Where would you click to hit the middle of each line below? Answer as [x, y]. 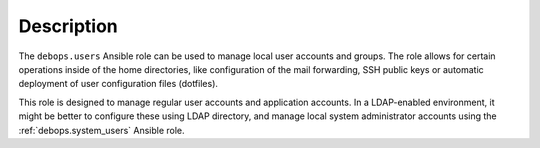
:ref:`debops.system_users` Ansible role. [101, 130]
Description [68, 26]
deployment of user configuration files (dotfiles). [118, 84]
